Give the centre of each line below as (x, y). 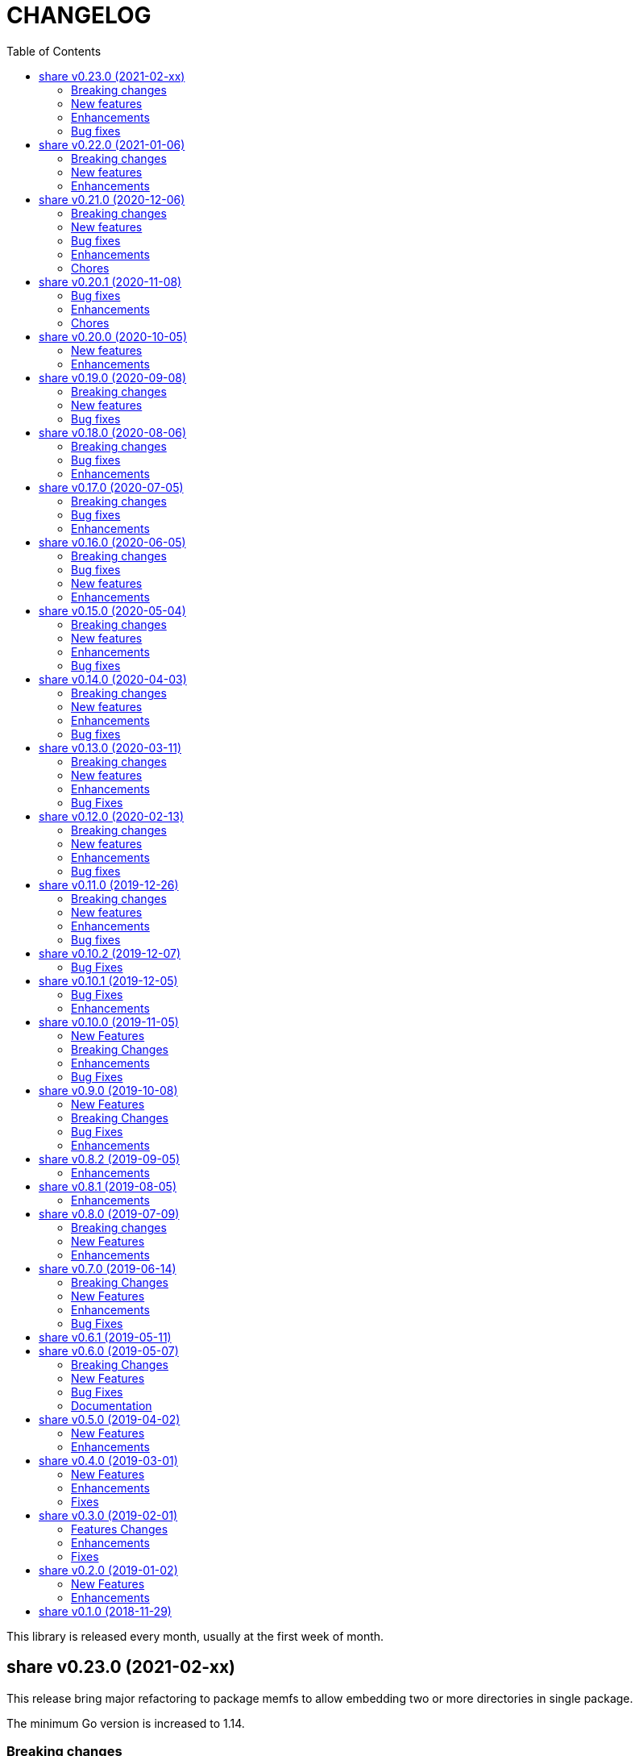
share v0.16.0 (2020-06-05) (112, 542)
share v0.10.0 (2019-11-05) (109, 1022)
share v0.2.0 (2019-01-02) (108, 1570)
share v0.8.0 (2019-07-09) (109, 1213)
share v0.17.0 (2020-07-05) (111, 487)
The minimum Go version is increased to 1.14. (126, 1723)
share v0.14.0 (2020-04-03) (113, 679)
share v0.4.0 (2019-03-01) (108, 1460)
